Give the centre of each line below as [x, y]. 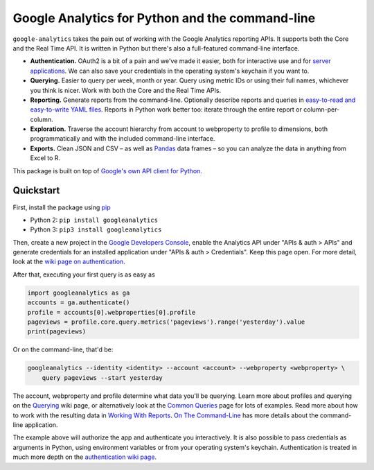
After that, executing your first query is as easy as [84, 275]
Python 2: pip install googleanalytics [94, 220]
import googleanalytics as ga [79, 293]
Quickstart [36, 191]
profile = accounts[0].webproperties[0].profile [112, 312]
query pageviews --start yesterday [102, 377]
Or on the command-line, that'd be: [63, 349]
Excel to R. [45, 158]
